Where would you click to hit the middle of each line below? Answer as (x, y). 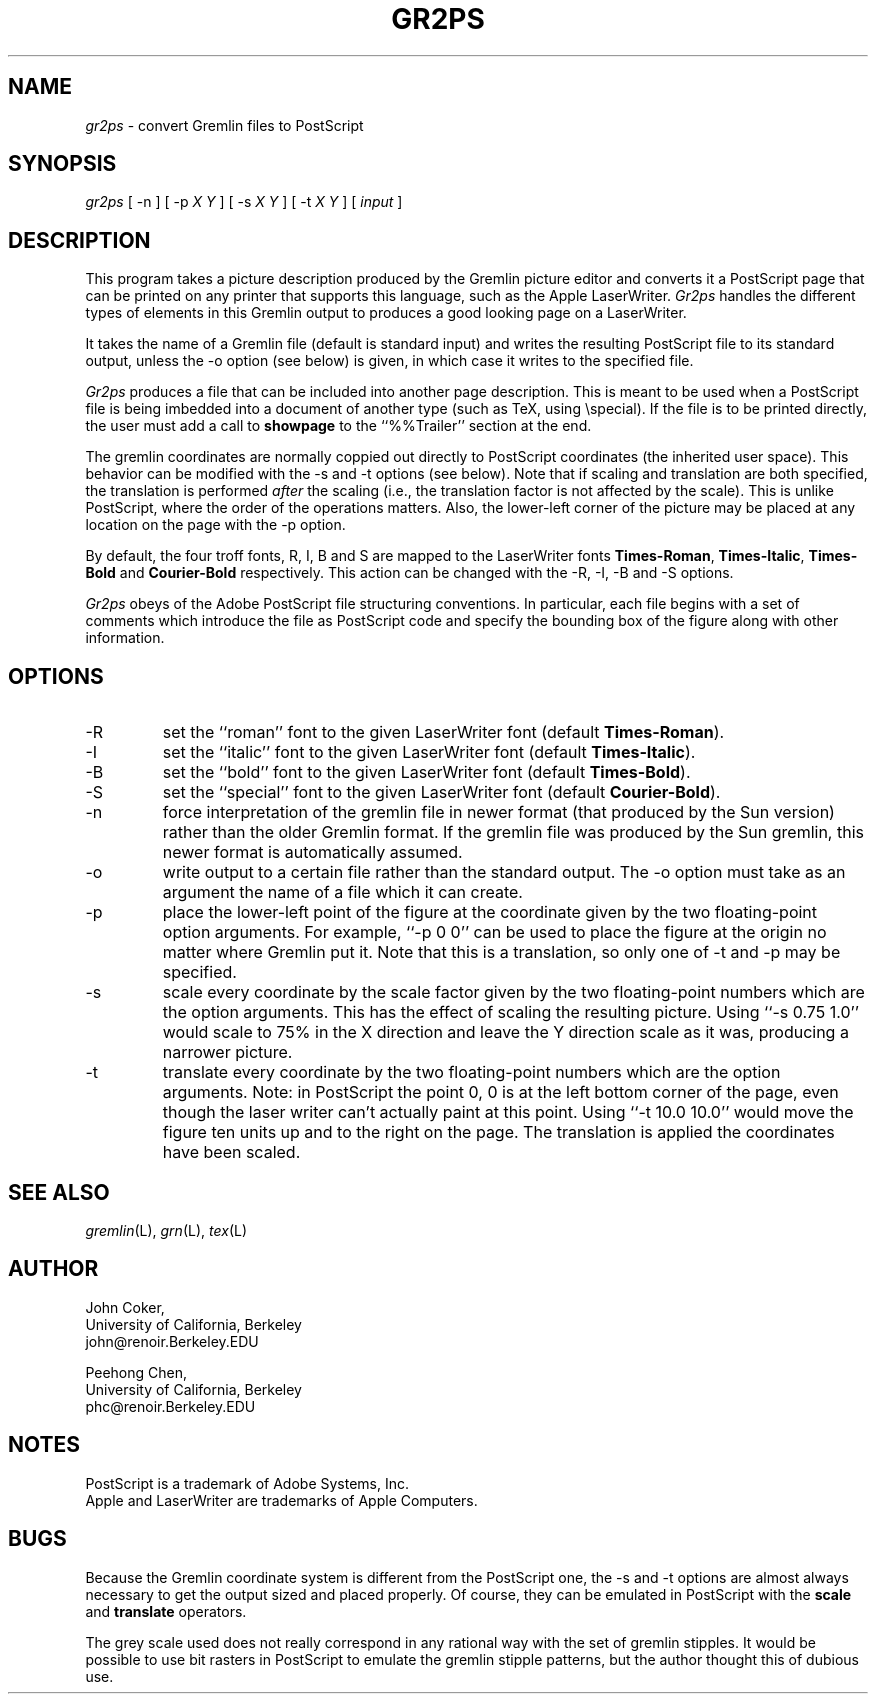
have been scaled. (231, 1152)
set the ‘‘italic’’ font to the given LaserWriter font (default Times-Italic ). (429, 752)
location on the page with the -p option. (215, 525)
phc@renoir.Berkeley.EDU (170, 1406)
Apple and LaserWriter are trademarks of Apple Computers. (281, 1500)
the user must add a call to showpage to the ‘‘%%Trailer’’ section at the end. (338, 426)
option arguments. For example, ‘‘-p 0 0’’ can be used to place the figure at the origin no (494, 932)
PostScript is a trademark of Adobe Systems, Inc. (247, 1483)
